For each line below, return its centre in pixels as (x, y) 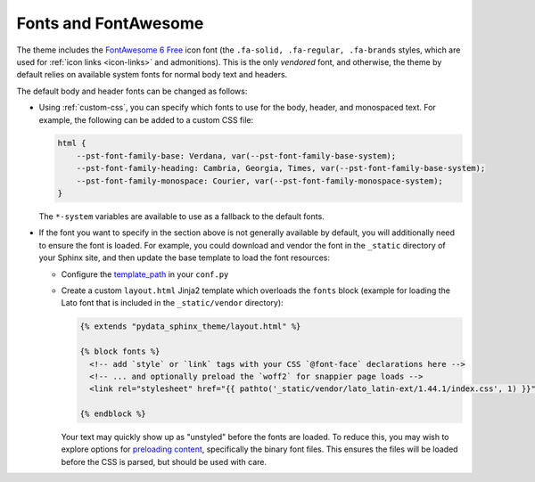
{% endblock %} (113, 414)
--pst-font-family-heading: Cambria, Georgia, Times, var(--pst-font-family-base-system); (281, 168)
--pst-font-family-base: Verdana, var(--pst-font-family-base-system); (236, 155)
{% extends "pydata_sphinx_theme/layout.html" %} (190, 327)
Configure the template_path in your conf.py (145, 274)
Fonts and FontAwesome (110, 23)
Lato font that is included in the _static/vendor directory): (173, 303)
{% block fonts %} (120, 351)
